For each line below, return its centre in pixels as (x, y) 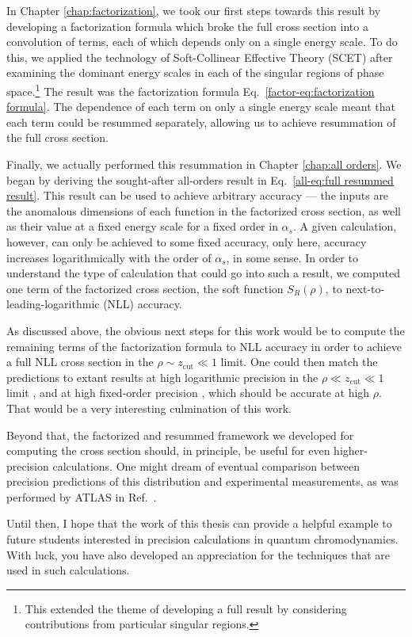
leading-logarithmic (53, 304)
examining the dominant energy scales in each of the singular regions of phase (195, 72)
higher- (351, 450)
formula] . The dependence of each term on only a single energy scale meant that (201, 107)
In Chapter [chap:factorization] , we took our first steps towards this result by (194, 10)
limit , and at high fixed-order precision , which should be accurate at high (188, 393)
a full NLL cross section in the (80, 362)
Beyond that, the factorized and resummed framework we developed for (180, 435)
